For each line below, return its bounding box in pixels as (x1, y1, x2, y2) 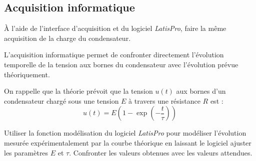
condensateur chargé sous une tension (4, 95, 119, 106)
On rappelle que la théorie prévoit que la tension (4, 86, 153, 96)
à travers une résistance (128, 95, 200, 106)
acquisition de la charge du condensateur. (4, 32, 131, 43)
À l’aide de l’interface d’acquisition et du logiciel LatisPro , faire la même (4, 23, 226, 33)
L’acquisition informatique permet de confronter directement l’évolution (4, 49, 224, 60)
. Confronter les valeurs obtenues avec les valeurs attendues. (69, 147, 252, 158)
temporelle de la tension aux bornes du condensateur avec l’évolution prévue (4, 59, 238, 69)
